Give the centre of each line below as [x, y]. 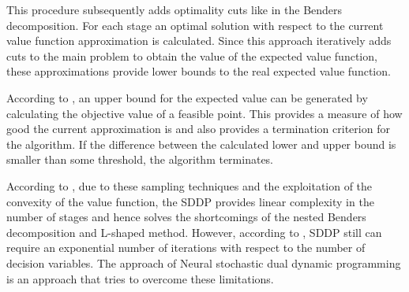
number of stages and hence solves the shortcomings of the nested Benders [186, 217]
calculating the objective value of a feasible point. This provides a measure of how [204, 113]
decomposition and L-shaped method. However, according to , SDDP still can [194, 232]
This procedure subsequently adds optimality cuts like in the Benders [174, 9]
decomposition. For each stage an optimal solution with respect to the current [195, 25]
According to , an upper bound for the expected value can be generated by [187, 97]
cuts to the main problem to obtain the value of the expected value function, [192, 55]
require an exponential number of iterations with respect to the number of [186, 248]
